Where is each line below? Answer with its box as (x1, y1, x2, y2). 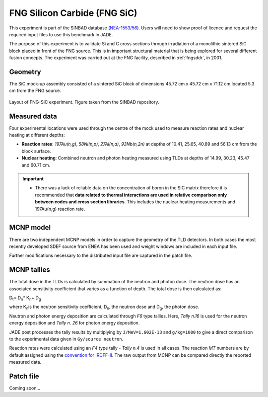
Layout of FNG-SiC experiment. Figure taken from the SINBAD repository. (9, 99, 159, 105)
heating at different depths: (9, 132, 65, 138)
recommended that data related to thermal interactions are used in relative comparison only (35, 192, 227, 198)
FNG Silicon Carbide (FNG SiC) (9, 7, 137, 18)
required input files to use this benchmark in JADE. (9, 31, 113, 37)
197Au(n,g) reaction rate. (35, 206, 85, 212)
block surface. (21, 148, 52, 154)
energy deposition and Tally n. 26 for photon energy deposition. (9, 320, 140, 326)
